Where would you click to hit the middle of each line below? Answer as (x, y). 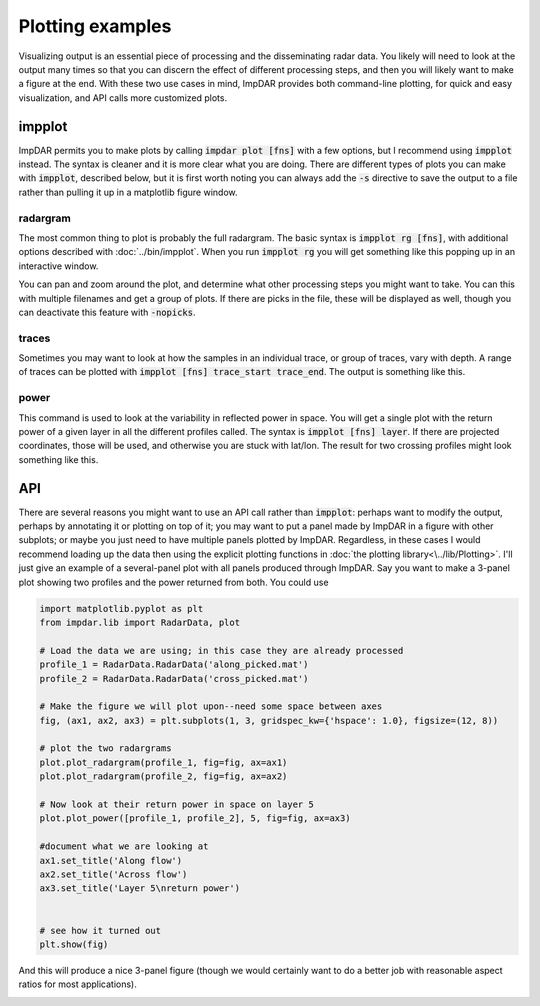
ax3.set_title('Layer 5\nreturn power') (139, 888)
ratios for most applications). (77, 984)
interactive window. (58, 266)
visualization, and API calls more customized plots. (123, 97)
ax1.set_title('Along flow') (111, 860)
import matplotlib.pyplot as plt (121, 608)
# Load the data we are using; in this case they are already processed (221, 650)
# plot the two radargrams (105, 748)
